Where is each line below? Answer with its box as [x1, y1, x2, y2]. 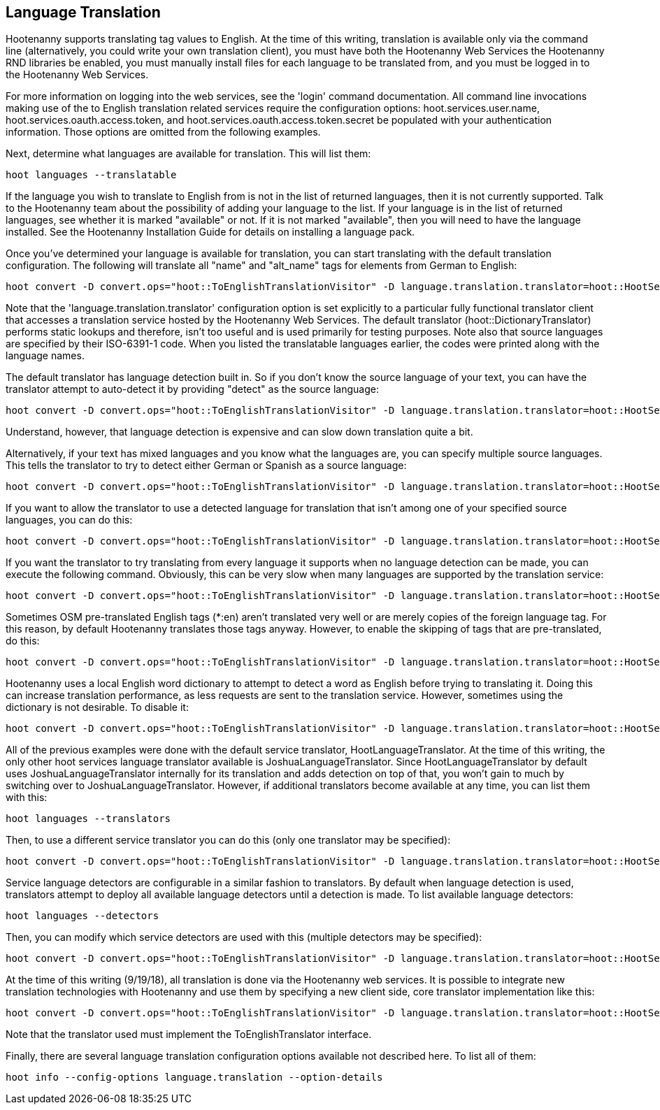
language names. [6, 349, 85, 362]
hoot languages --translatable [6, 169, 177, 181]
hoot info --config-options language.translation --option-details [6, 1072, 383, 1083]
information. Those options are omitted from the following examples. [6, 126, 321, 138]
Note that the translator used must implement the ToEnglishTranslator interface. [6, 1028, 372, 1041]
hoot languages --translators [6, 813, 171, 825]
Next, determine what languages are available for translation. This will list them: [6, 147, 371, 160]
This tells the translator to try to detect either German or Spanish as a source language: [6, 459, 407, 472]
